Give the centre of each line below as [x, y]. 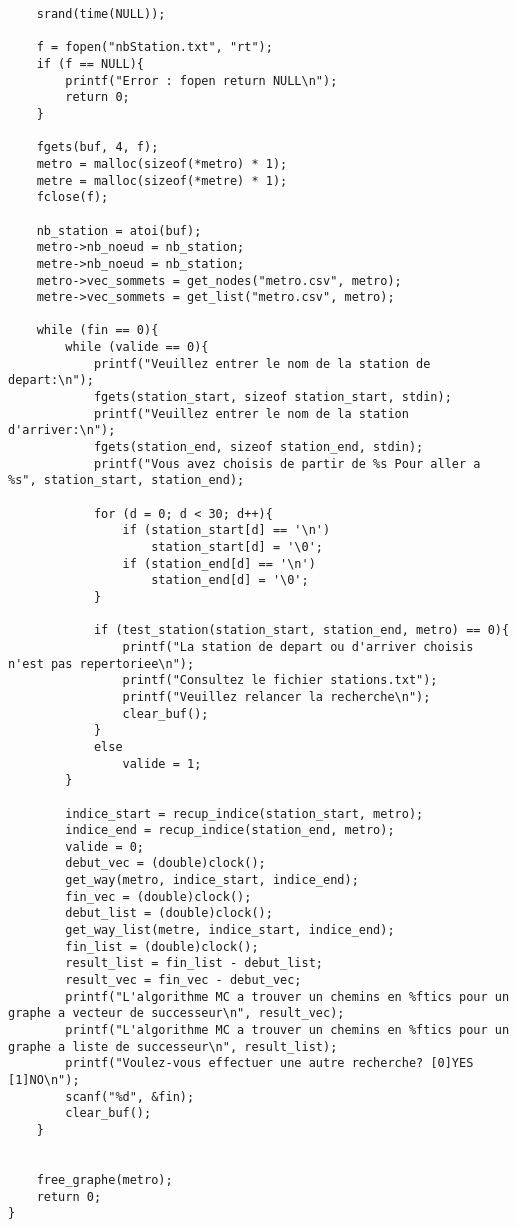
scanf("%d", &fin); [130, 1096]
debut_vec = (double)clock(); [165, 863]
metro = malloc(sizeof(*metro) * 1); [162, 163]
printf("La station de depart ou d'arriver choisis [298, 646]
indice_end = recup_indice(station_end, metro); [230, 830]
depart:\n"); [51, 380]
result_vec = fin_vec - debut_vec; [183, 980]
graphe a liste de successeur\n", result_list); [173, 1046]
